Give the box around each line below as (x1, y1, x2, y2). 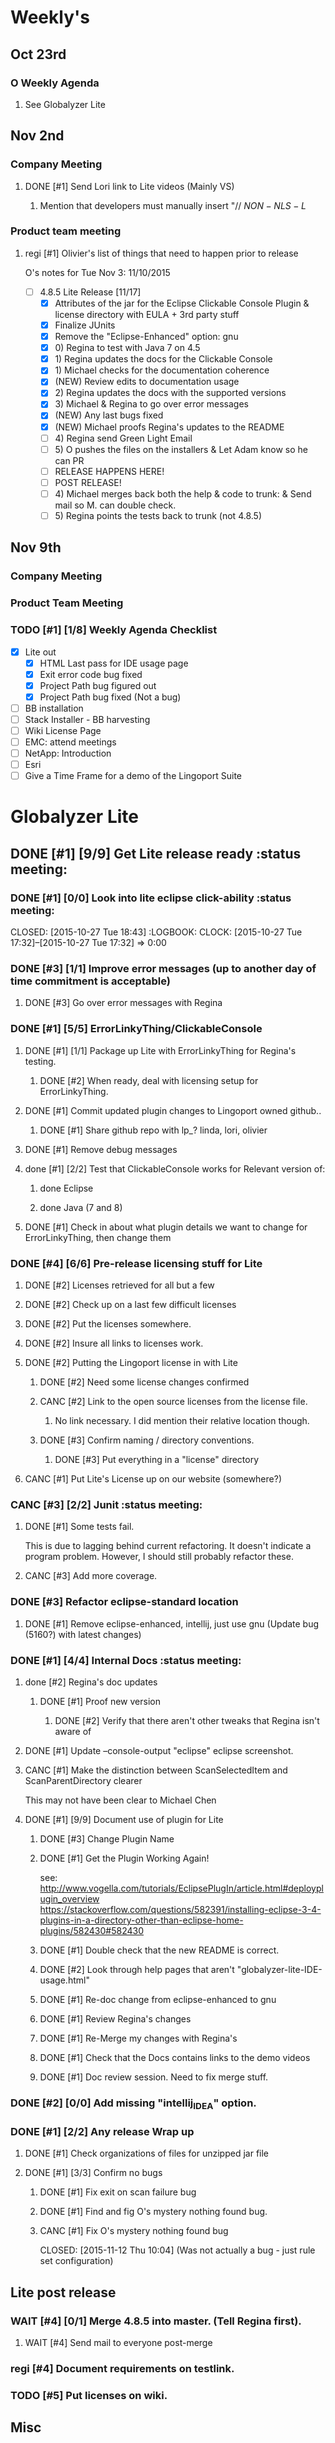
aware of (54, 1725, 92, 1737)
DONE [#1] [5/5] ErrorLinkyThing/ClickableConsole (10, 1022, 263, 1036)
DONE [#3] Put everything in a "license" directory (54, 1454, 260, 1466)
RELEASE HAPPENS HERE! (54, 465, 165, 477)
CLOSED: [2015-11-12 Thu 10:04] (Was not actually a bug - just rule (39, 2244, 316, 2256)
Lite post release (10, 2284, 117, 2301)
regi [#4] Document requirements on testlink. (10, 2362, 235, 2376)
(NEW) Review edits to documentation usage (54, 376, 240, 388)
